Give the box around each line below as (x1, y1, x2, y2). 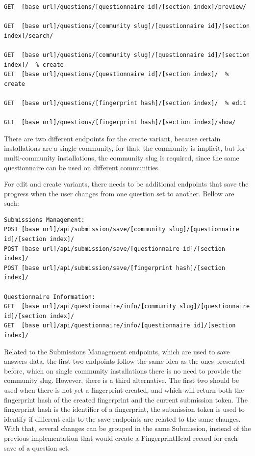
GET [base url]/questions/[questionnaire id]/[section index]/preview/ (4, 3, 246, 10)
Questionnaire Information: (4, 293, 96, 300)
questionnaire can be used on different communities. (4, 162, 160, 172)
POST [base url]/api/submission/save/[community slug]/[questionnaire (4, 226, 239, 233)
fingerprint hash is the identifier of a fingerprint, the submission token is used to (4, 404, 245, 414)
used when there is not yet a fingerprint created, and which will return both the (4, 384, 244, 395)
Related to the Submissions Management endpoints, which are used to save (4, 346, 230, 356)
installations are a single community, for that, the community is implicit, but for (4, 143, 246, 153)
